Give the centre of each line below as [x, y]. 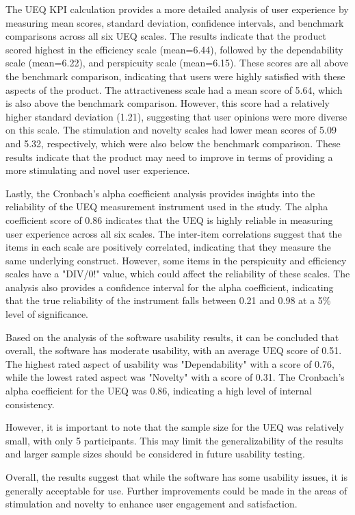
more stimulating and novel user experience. [98, 170]
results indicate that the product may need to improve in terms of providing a [169, 156]
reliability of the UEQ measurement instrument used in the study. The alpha [167, 206]
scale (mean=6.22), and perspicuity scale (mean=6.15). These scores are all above [177, 63]
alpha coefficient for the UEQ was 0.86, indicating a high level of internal [159, 391]
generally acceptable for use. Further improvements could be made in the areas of [176, 490]
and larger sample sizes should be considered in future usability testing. [155, 454]
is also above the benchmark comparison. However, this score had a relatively [168, 103]
